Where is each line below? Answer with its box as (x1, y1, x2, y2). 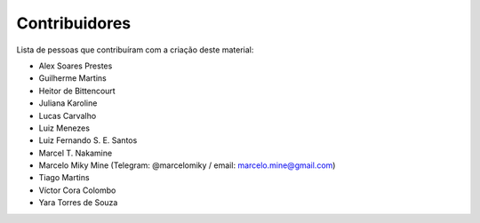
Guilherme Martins (38, 73, 107, 84)
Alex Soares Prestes (38, 60, 113, 71)
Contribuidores (16, 13, 132, 33)
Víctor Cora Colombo (38, 185, 116, 195)
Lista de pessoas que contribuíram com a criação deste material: (16, 44, 254, 55)
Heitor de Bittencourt (38, 85, 116, 96)
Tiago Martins (38, 172, 90, 183)
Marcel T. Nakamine (38, 147, 113, 158)
